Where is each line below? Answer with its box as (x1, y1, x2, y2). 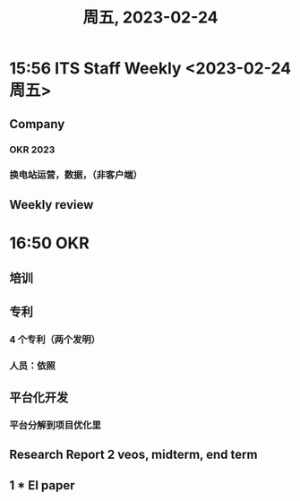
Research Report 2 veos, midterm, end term (9, 447, 258, 462)
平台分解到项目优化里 (9, 419, 101, 431)
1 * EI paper (9, 478, 75, 493)
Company (9, 117, 65, 132)
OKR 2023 (9, 143, 56, 156)
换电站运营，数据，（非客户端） (9, 168, 143, 181)
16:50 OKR (9, 233, 90, 253)
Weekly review (9, 197, 94, 212)
